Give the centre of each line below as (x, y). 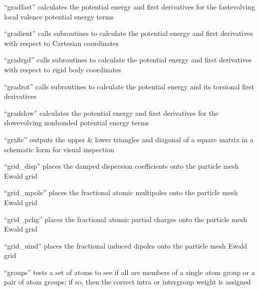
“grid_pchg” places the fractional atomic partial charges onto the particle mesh (126, 219)
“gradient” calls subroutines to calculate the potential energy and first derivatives (129, 33)
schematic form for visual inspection (59, 149)
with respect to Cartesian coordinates (61, 43)
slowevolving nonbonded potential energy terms (77, 123)
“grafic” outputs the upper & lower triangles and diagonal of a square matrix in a (129, 139)
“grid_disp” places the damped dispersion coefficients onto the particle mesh (122, 166)
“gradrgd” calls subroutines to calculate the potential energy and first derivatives (128, 60)
